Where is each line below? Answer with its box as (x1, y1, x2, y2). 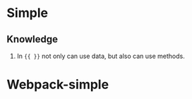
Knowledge (6, 33, 58, 45)
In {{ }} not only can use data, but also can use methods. (16, 52, 185, 60)
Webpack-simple (6, 76, 109, 93)
